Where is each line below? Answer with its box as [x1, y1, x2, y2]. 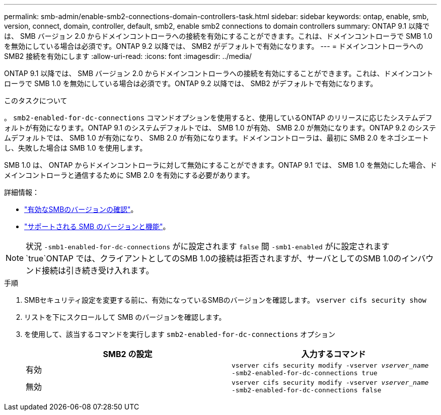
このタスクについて [4, 96, 67, 105]
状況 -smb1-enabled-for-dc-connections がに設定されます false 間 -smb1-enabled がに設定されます [26, 241, 390, 251]
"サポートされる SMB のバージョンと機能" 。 [24, 222, 170, 231]
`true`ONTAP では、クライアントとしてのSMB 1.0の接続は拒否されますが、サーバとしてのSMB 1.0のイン [26, 253, 418, 263]
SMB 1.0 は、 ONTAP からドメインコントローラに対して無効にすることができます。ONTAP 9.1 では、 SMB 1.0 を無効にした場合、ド [4, 161, 437, 169]
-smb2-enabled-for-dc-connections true [232, 369, 378, 377]
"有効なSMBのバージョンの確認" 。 [24, 205, 138, 214]
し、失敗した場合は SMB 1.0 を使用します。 [4, 144, 147, 152]
